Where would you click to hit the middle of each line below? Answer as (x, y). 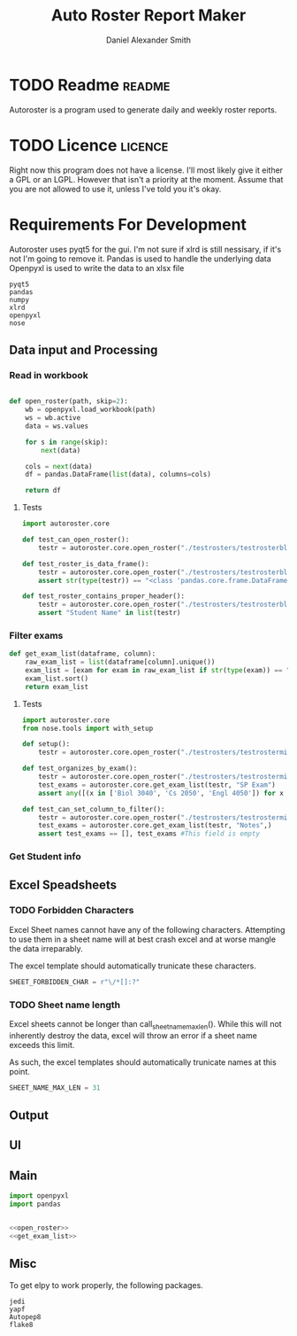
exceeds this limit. (42, 1045)
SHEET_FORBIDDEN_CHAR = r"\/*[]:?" (75, 982)
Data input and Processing (84, 350)
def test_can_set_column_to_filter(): (93, 809)
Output (29, 1116)
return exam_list (57, 687)
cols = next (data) (59, 466)
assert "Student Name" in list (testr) (110, 613)
